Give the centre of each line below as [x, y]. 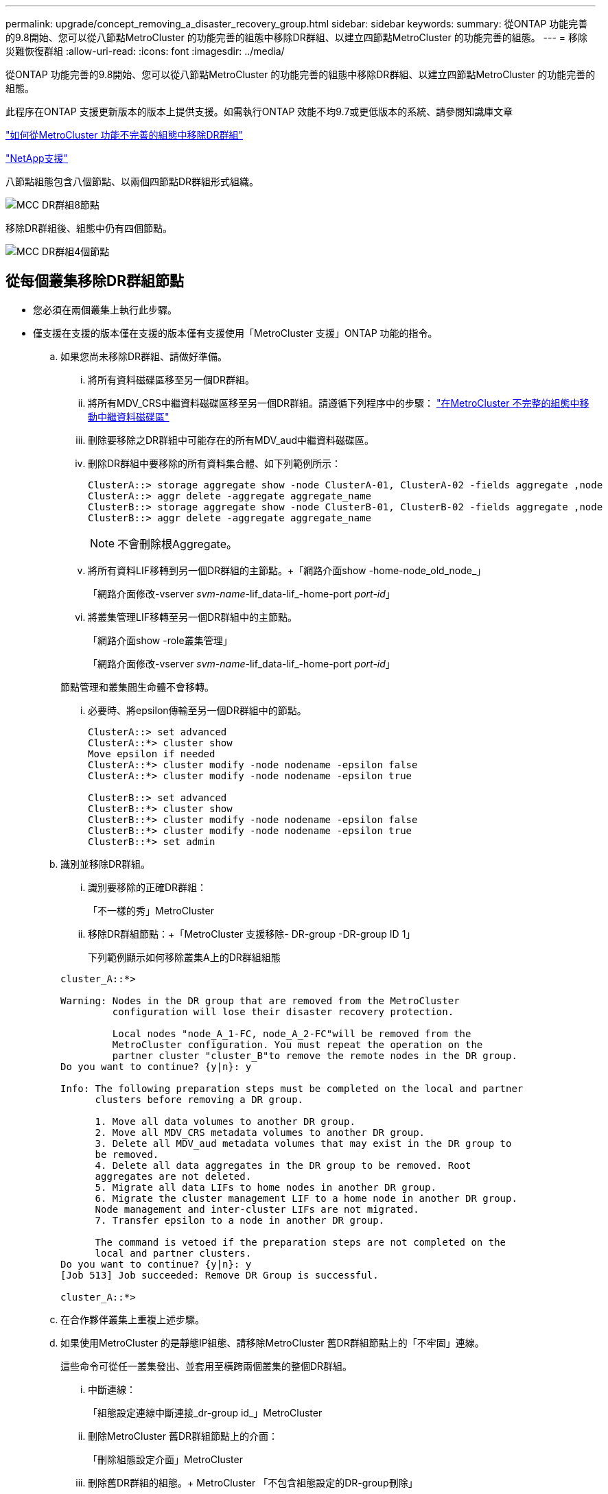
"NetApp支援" [37, 158]
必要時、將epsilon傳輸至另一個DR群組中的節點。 [197, 710]
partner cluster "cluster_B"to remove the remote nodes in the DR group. [315, 1055]
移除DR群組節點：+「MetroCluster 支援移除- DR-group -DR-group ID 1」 [252, 934]
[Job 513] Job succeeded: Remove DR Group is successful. [220, 1275]
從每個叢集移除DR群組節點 [95, 281]
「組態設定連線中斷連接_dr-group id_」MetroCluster [205, 1412]
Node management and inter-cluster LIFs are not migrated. [257, 1209]
